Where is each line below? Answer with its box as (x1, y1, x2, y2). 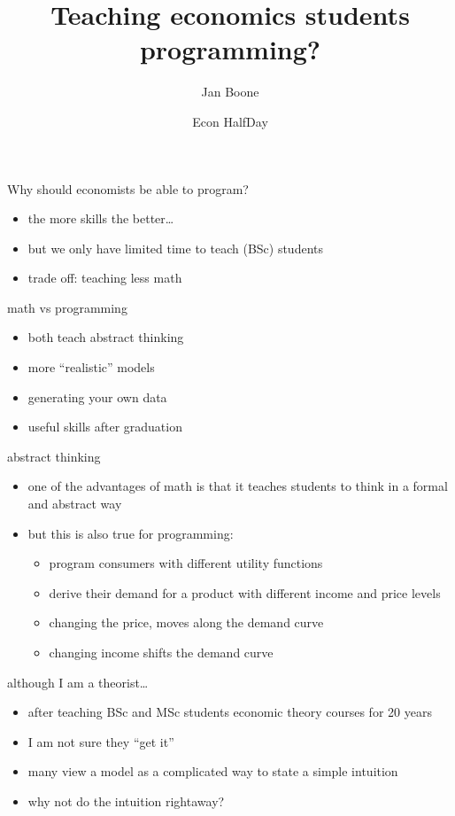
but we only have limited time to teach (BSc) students (27, 238, 323, 257)
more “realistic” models (27, 358, 155, 377)
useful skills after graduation (27, 417, 182, 436)
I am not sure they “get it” (27, 732, 174, 750)
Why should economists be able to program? (7, 179, 249, 198)
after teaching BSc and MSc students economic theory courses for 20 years (27, 703, 432, 721)
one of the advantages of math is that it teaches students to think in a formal (27, 477, 448, 495)
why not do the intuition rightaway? (27, 791, 225, 810)
